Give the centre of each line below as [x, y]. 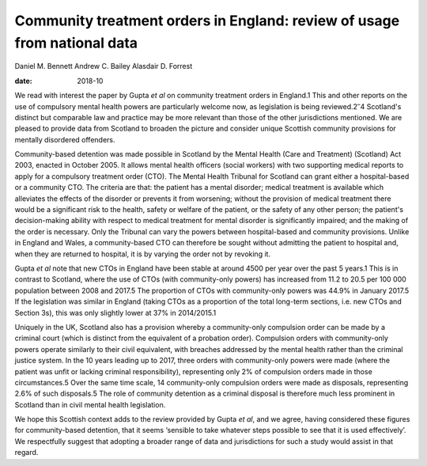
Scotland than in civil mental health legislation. [90, 404]
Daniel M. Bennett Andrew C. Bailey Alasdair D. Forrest [104, 66]
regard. [26, 453]
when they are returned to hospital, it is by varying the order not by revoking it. [143, 254]
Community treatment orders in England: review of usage [207, 21]
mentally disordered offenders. [65, 139]
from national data [76, 43]
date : [23, 81]
